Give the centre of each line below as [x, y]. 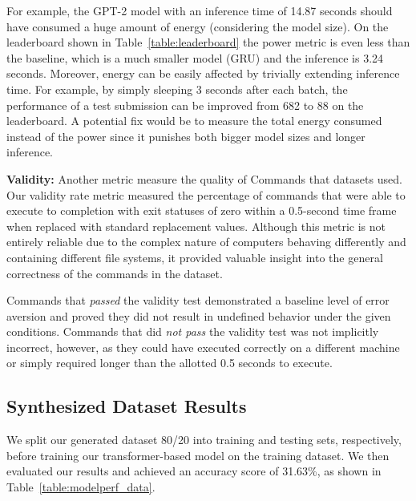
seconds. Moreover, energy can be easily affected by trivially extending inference [203, 73]
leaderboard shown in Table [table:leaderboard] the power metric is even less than [208, 42]
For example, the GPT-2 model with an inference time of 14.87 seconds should [200, 10]
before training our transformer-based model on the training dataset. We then [198, 455]
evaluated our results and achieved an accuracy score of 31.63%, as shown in [194, 471]
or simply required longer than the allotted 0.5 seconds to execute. [170, 363]
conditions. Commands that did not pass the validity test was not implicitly [193, 331]
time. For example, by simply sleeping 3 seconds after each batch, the [177, 89]
